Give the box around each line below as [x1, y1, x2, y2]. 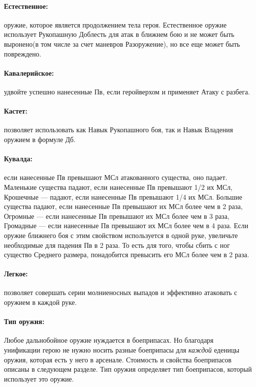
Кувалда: [4, 153, 32, 164]
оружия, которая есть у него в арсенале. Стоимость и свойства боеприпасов [4, 354, 232, 364]
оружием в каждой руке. [4, 297, 77, 307]
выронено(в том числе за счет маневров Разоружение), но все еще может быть [4, 38, 240, 49]
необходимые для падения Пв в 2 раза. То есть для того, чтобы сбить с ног [4, 239, 230, 250]
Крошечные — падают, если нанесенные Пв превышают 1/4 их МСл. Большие [4, 191, 243, 202]
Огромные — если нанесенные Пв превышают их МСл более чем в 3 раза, [4, 210, 229, 221]
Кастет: [4, 106, 28, 116]
